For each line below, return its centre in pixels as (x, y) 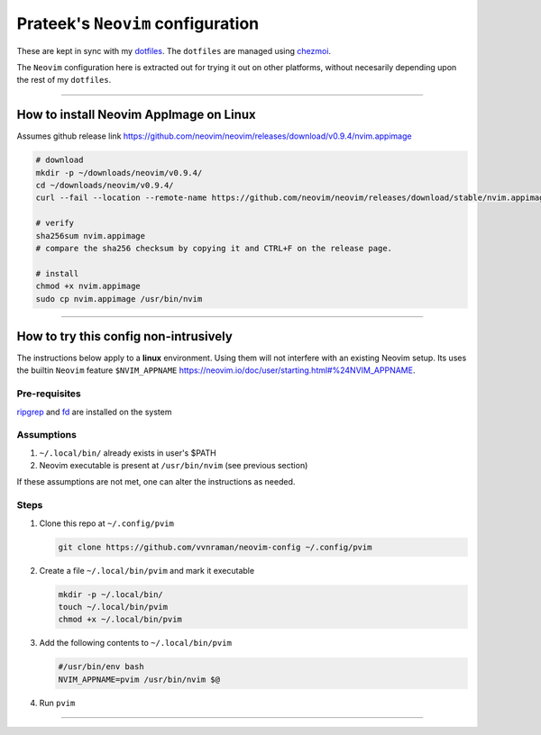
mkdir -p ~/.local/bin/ (111, 594)
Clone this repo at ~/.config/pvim (107, 523)
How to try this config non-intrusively (125, 336)
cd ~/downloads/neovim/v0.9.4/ (105, 185)
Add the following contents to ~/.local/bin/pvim (135, 643)
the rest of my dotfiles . (64, 80)
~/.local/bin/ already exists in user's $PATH (128, 453)
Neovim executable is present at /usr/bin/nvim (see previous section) (174, 466)
